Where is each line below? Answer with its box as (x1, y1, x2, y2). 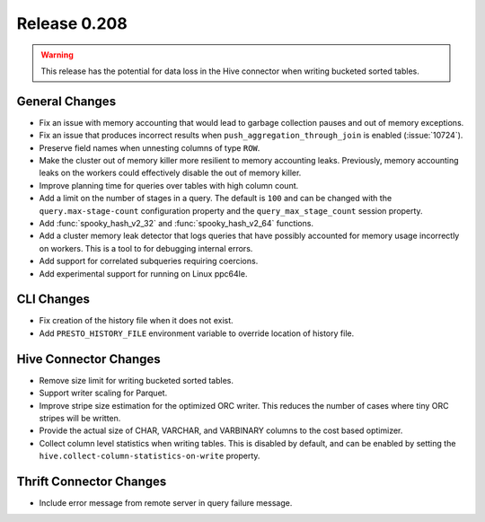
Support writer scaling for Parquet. (39, 387, 168, 399)
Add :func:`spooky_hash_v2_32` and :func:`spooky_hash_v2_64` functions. (39, 217, 314, 228)
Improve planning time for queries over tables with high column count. (39, 180, 299, 190)
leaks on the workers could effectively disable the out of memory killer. (39, 167, 302, 179)
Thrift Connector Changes (16, 473, 167, 489)
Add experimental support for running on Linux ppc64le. (39, 268, 248, 279)
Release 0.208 (16, 13, 128, 33)
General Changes (16, 93, 117, 109)
